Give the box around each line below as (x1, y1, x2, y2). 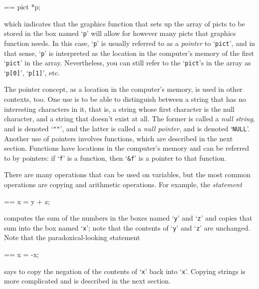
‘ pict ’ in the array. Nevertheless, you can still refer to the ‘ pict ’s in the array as (4, 57, 251, 68)
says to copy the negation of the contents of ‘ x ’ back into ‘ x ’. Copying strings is (4, 266, 246, 276)
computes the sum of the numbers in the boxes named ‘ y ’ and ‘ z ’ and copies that (4, 213, 253, 223)
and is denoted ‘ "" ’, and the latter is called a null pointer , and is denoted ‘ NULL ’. (4, 123, 250, 133)
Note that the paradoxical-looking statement (4, 232, 140, 243)
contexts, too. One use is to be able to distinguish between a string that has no (4, 94, 246, 104)
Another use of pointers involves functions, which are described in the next (4, 133, 233, 143)
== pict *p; (4, 1, 41, 11)
